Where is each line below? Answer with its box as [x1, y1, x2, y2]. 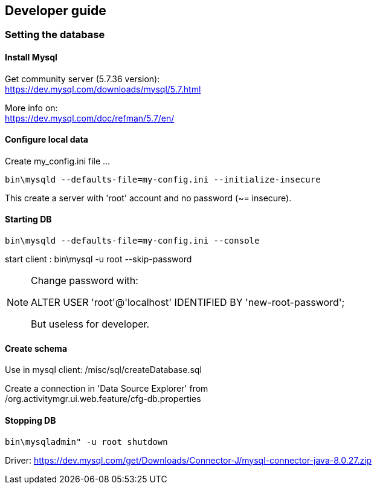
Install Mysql [5, 52, 57, 63]
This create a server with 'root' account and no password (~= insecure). [5, 192, 292, 203]
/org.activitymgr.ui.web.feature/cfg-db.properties [5, 393, 201, 404]
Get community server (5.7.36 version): [5, 73, 160, 84]
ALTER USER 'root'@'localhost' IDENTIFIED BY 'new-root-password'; [31, 296, 345, 309]
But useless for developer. [31, 318, 150, 331]
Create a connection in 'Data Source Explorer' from [5, 383, 208, 394]
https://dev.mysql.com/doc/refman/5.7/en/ [5, 112, 175, 123]
